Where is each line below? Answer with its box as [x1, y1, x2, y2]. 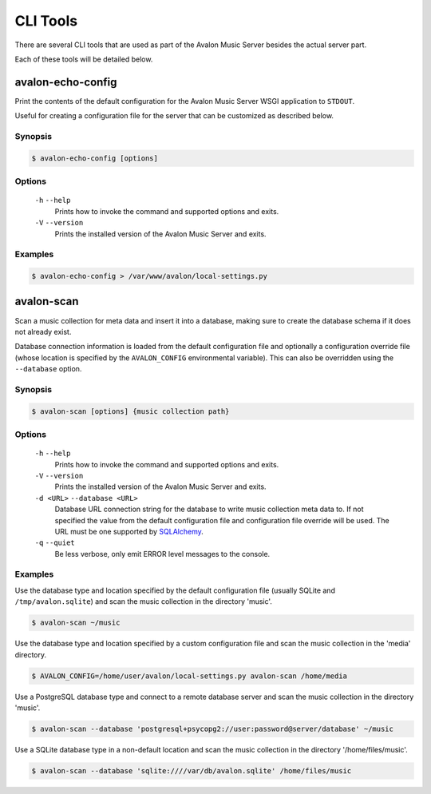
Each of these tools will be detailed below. [14, 54, 153, 64]
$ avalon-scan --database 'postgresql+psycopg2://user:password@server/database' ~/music [31, 724, 394, 733]
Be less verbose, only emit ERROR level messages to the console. [54, 549, 271, 558]
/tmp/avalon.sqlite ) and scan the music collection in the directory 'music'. [14, 597, 273, 606]
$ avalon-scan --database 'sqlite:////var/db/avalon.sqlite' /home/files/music [31, 766, 352, 775]
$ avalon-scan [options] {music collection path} [31, 407, 230, 415]
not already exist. [14, 327, 72, 336]
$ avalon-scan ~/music [31, 618, 121, 627]
